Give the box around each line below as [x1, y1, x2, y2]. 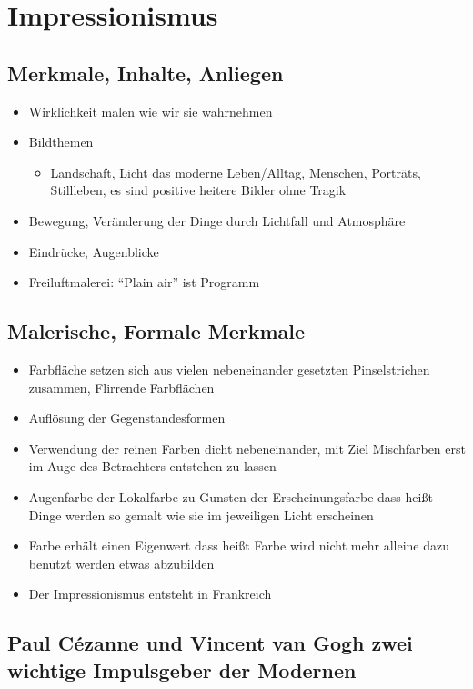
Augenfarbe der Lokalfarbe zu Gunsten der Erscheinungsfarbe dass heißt [28, 487, 433, 506]
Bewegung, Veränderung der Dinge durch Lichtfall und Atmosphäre [28, 211, 406, 230]
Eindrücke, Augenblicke [28, 242, 159, 261]
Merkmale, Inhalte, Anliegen [7, 58, 284, 87]
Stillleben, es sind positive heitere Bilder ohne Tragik [50, 180, 347, 200]
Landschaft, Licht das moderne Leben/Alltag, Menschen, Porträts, [50, 162, 421, 181]
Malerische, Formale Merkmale [7, 317, 306, 345]
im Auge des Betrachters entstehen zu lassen [28, 457, 277, 476]
